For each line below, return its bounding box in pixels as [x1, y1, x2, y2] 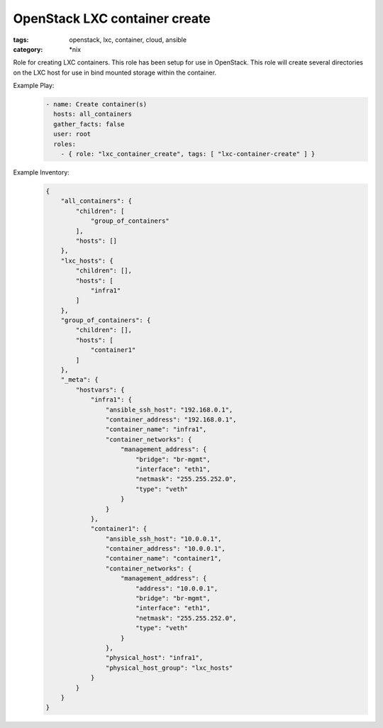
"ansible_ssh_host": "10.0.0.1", [105, 534, 222, 543]
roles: [53, 140, 77, 148]
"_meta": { [60, 376, 99, 384]
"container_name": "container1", [105, 554, 222, 563]
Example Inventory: [13, 168, 70, 177]
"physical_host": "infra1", [105, 653, 204, 662]
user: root [53, 130, 91, 138]
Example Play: [13, 82, 55, 90]
